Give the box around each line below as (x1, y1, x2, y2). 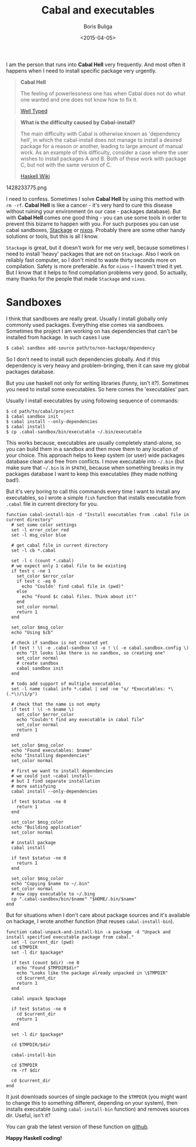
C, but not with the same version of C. (20, 161, 112, 168)
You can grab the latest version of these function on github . (6, 1123, 149, 1130)
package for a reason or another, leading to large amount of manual (20, 142, 183, 149)
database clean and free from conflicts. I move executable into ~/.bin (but (6, 458, 185, 465)
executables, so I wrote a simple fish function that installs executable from (6, 494, 186, 501)
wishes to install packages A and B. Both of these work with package (20, 155, 187, 162)
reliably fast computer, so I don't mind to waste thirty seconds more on (6, 256, 176, 264)
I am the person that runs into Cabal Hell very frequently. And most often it (6, 61, 185, 68)
